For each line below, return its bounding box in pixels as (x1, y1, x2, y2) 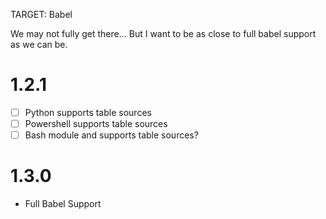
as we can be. (10, 39, 68, 50)
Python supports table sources (24, 106, 152, 118)
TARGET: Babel (10, 9, 73, 20)
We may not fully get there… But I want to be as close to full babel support (10, 28, 317, 39)
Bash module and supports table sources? (24, 129, 199, 141)
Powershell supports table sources (24, 118, 168, 129)
